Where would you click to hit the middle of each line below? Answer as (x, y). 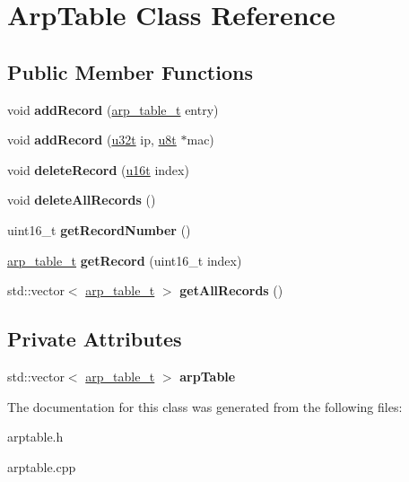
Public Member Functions (130, 71)
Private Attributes (95, 339)
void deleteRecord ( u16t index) (98, 169)
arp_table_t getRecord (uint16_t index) (125, 260)
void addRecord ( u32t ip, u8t (92, 140)
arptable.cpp (42, 466)
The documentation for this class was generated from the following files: (205, 406)
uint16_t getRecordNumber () (99, 229)
